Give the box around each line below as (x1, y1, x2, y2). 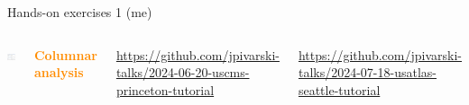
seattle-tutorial (298, 80, 381, 99)
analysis (33, 63, 84, 82)
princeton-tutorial (115, 80, 215, 99)
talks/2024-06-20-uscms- (115, 63, 250, 82)
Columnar (33, 45, 97, 64)
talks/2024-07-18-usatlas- (298, 63, 437, 82)
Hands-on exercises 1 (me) (7, 3, 152, 21)
